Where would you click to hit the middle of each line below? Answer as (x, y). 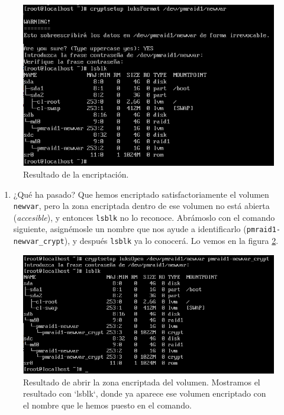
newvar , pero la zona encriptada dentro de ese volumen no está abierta (141, 206)
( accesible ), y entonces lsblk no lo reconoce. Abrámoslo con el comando (144, 217)
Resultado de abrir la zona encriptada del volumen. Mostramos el (142, 382)
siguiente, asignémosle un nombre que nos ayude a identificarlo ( (130, 229)
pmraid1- (264, 230)
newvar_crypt (39, 242)
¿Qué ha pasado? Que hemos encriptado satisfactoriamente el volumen (141, 194)
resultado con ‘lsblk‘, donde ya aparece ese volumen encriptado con (145, 393)
